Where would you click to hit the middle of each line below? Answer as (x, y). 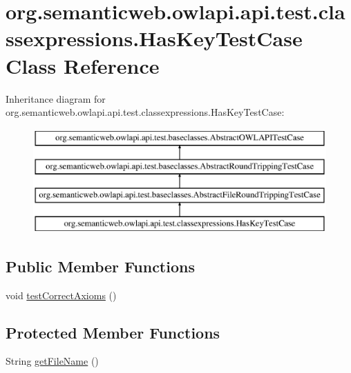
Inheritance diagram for (56, 98)
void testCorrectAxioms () (61, 295)
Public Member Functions (100, 266)
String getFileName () (52, 361)
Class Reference (83, 65)
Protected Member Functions (113, 332)
